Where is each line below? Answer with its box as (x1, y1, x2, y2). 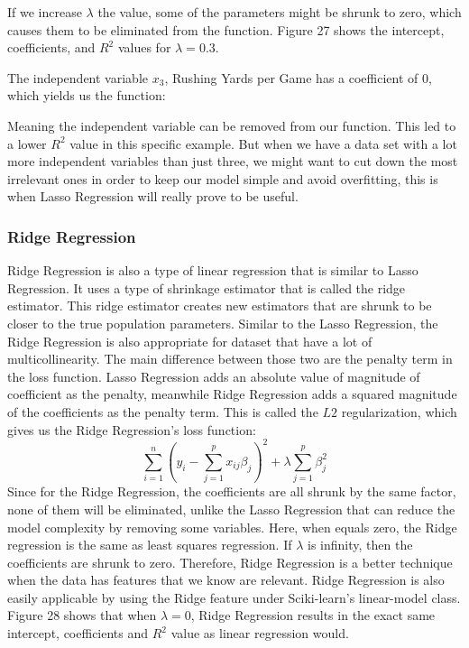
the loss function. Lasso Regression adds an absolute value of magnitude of (7, 366, 420, 385)
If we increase (7, 3, 82, 21)
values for (117, 38, 171, 57)
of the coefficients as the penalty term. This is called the (7, 402, 318, 421)
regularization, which (341, 402, 457, 421)
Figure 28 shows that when (7, 606, 157, 625)
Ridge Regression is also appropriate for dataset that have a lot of (7, 331, 372, 350)
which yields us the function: (7, 86, 166, 105)
